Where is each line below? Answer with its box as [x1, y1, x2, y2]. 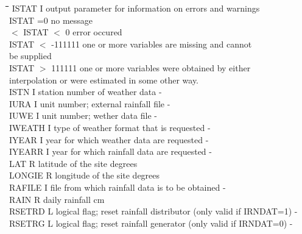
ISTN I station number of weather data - [9, 85, 162, 98]
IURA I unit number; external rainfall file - [9, 97, 170, 110]
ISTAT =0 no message [9, 13, 93, 26]
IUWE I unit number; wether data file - [9, 109, 157, 122]
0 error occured [65, 26, 122, 38]
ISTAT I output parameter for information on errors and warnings [12, 2, 260, 14]
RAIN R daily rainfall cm [9, 193, 105, 205]
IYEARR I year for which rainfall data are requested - [9, 145, 212, 158]
